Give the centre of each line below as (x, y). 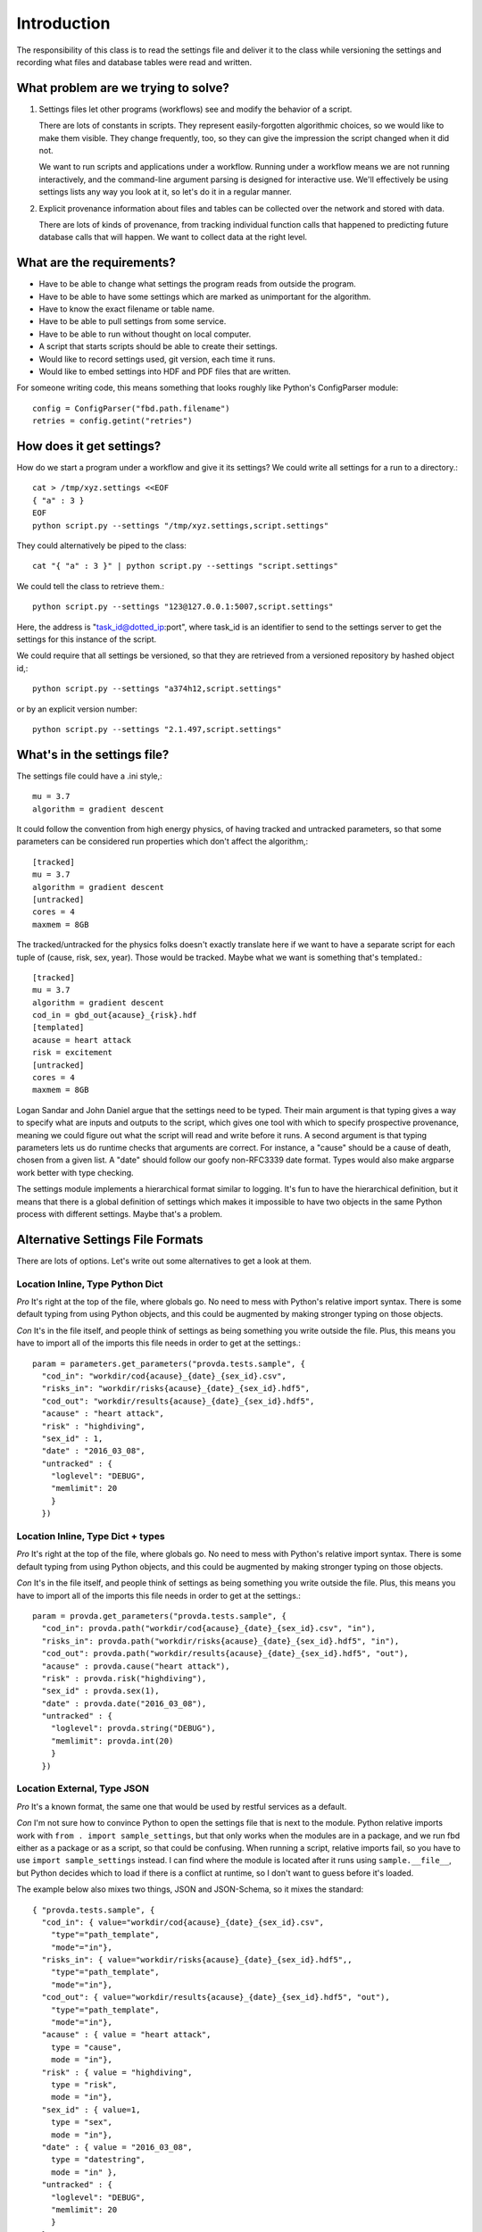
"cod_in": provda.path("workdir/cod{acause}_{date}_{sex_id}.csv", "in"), (209, 1628)
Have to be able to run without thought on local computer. (145, 334)
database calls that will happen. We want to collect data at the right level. (173, 237)
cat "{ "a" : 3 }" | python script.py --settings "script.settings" (185, 566)
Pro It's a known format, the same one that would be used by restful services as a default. (182, 1806)
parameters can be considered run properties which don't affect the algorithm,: (162, 841)
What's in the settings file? (93, 754)
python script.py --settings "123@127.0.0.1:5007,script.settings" (183, 607)
